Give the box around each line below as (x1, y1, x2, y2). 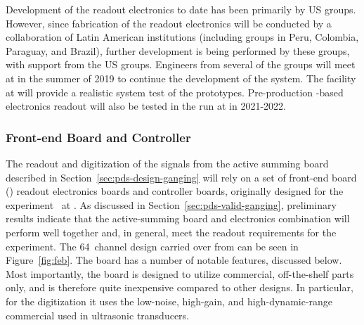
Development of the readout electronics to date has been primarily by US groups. (6, 2, 356, 16)
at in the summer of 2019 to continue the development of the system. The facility (6, 70, 356, 85)
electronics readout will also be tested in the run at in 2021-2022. (6, 98, 286, 113)
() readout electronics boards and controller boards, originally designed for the (6, 184, 344, 198)
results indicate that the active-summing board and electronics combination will (6, 211, 350, 226)
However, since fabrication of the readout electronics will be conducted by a (6, 15, 332, 30)
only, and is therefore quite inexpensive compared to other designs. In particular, (6, 280, 353, 295)
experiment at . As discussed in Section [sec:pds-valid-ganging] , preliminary (6, 197, 337, 212)
